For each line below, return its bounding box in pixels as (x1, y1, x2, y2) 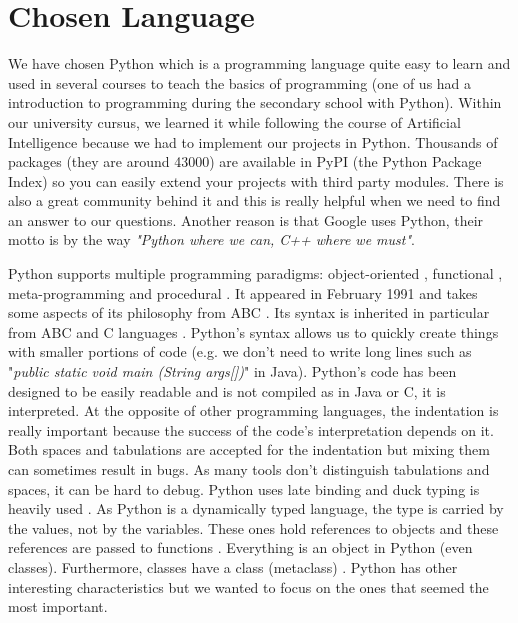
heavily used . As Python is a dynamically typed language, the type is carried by (8, 498, 504, 519)
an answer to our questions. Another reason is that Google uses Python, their (8, 209, 484, 230)
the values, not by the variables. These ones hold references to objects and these (8, 517, 499, 538)
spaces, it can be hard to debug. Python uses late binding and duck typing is (8, 478, 480, 499)
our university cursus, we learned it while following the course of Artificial (8, 111, 461, 132)
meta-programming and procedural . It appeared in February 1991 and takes (8, 282, 478, 303)
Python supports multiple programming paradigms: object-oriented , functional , (8, 263, 503, 284)
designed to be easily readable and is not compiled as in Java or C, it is (8, 380, 446, 401)
